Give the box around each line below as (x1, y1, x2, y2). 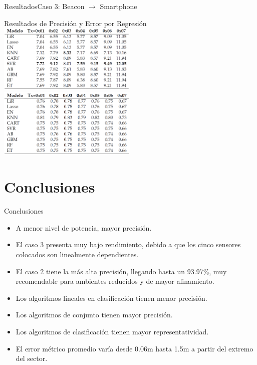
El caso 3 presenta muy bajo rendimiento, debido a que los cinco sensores (16, 239, 241, 250)
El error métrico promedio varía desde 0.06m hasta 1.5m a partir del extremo (16, 343, 253, 353)
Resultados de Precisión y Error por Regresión (4, 18, 147, 28)
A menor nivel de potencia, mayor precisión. (16, 222, 152, 233)
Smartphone (100, 1, 137, 11)
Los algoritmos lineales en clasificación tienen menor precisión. (16, 292, 207, 303)
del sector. (16, 353, 48, 363)
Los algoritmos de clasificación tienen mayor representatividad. (16, 326, 209, 336)
